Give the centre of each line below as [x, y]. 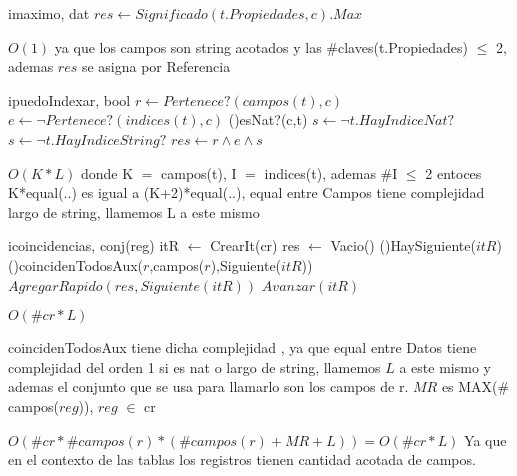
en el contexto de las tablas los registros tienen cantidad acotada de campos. [242, 459]
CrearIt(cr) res [255, 245]
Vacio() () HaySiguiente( [403, 245]
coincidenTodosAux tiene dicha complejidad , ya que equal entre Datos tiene [242, 347]
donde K [107, 172]
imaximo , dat [49, 13]
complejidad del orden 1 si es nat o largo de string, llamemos [194, 366]
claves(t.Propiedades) [403, 46]
